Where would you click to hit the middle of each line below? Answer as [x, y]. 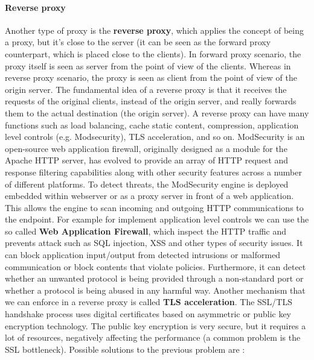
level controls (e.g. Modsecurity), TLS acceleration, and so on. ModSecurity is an [155, 137]
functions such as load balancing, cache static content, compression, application [152, 125]
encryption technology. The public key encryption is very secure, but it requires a [155, 325]
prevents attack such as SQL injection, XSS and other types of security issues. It [154, 243]
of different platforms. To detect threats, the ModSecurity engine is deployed [147, 184]
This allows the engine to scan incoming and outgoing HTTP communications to [154, 207]
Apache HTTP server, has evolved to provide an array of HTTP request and [147, 160]
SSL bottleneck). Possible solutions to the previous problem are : [125, 349]
